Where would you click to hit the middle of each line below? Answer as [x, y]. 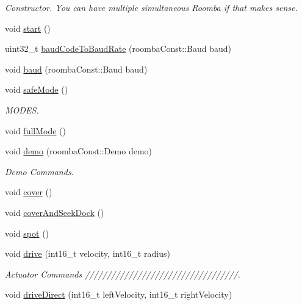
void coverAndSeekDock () [55, 212]
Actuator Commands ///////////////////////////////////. [123, 274]
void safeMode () [37, 89]
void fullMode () [35, 130]
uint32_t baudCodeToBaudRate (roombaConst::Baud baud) [118, 48]
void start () [28, 28]
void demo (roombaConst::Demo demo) [79, 151]
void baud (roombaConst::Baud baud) [76, 69]
